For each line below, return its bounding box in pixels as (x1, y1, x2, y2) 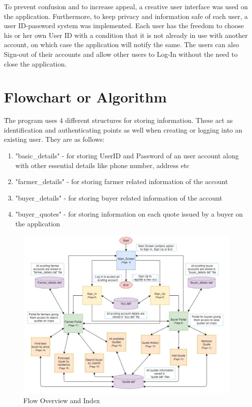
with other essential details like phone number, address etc (15, 160, 190, 170)
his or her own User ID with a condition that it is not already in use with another (4, 30, 248, 40)
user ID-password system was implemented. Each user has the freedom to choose (4, 20, 244, 31)
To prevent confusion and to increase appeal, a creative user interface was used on (4, 1, 248, 11)
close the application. (4, 58, 67, 68)
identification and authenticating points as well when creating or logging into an (4, 124, 243, 135)
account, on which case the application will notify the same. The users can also (4, 39, 239, 50)
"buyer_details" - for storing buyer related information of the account (15, 192, 222, 203)
